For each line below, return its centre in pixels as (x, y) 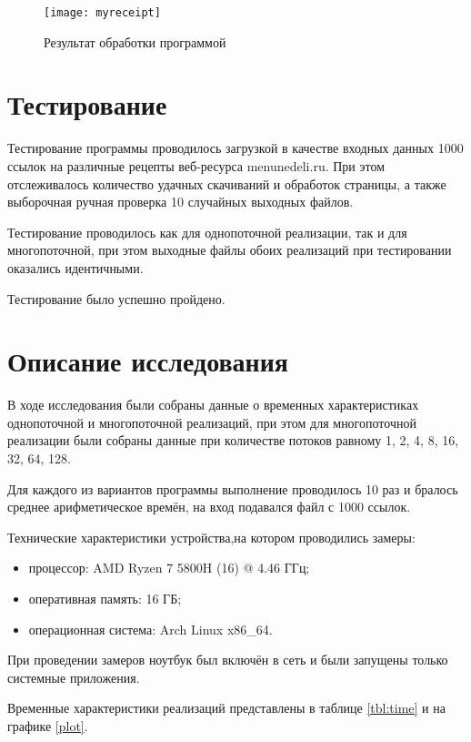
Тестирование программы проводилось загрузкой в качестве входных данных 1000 (235, 148)
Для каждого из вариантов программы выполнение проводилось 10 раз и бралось (233, 488)
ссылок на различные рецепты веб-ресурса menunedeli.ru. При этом (196, 165)
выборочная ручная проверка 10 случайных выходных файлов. (180, 202)
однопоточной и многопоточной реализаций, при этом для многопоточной (212, 422)
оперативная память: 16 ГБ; (105, 598)
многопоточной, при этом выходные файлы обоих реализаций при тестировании (230, 250)
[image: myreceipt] (102, 13)
